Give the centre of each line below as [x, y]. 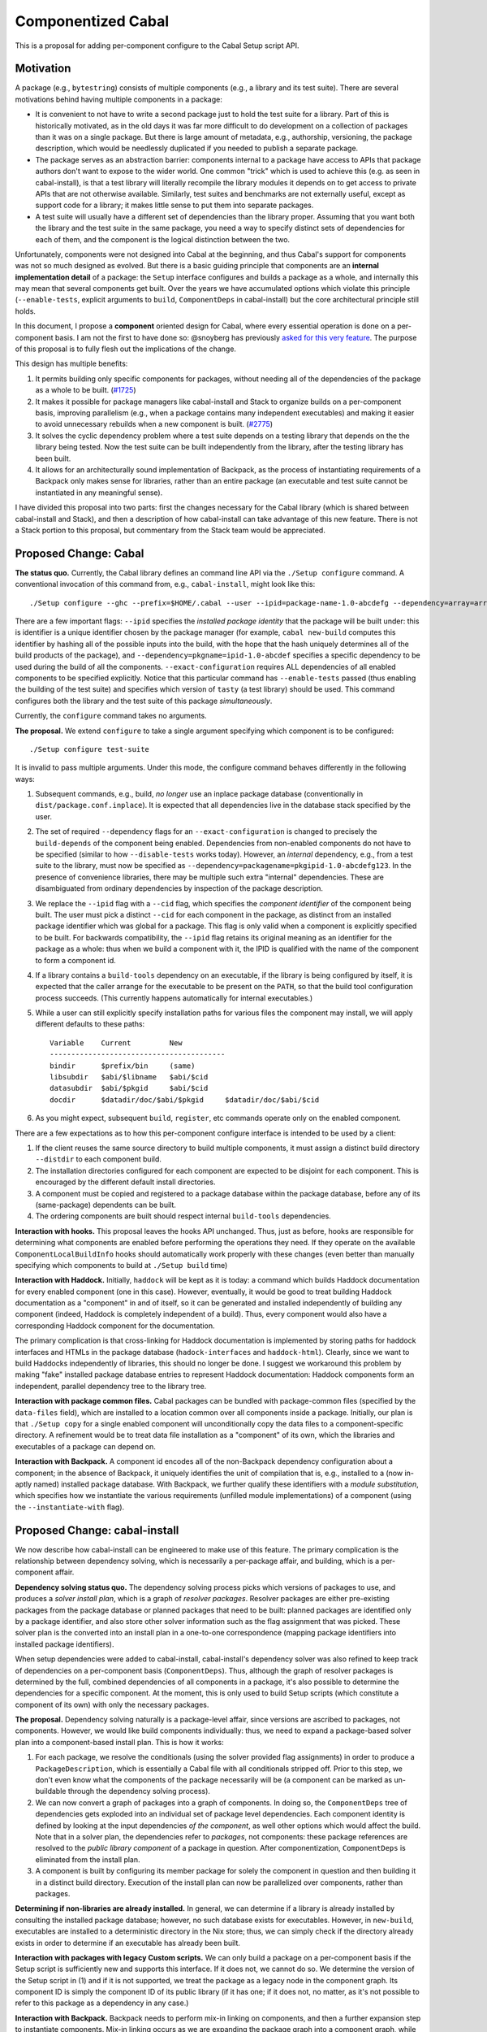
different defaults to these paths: [90, 1024]
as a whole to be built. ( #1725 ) [86, 390]
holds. [26, 311]
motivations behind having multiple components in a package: [119, 99]
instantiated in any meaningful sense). [99, 493]
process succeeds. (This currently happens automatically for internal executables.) [174, 998]
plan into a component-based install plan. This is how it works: [119, 1742]
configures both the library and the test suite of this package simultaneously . [144, 701]
